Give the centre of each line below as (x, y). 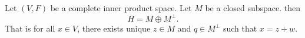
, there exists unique (114, 28)
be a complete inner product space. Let (121, 8)
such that (240, 28)
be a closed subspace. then (253, 8)
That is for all (30, 28)
